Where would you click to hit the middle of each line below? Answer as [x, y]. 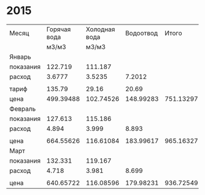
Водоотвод [141, 33]
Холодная [100, 29]
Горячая [59, 29]
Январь [20, 57]
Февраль [23, 109]
